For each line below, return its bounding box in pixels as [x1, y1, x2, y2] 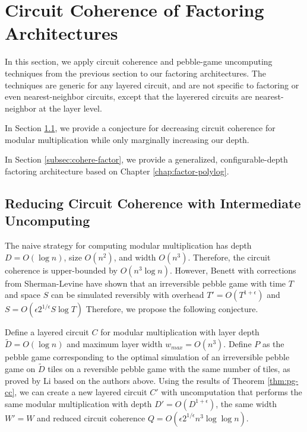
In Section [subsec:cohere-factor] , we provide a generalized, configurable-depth [5, 153, 288, 166]
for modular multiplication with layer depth [100, 326, 259, 338]
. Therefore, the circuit [188, 250, 271, 263]
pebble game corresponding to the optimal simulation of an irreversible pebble [5, 351, 290, 363]
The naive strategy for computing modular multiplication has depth [5, 239, 252, 252]
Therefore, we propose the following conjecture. [86, 303, 258, 315]
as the [262, 338, 284, 350]
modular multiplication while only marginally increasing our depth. [5, 133, 249, 145]
